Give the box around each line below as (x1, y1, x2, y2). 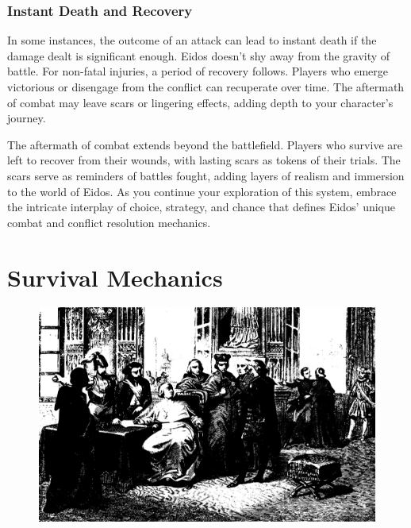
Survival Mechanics (7, 260, 223, 293)
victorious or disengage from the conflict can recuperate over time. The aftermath (7, 79, 405, 94)
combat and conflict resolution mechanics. (7, 214, 211, 230)
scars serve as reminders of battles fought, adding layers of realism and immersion (7, 167, 405, 183)
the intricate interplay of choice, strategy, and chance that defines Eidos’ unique (7, 198, 396, 215)
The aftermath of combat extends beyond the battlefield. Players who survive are (7, 136, 402, 152)
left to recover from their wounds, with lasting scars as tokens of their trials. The (7, 152, 401, 168)
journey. (7, 110, 46, 126)
